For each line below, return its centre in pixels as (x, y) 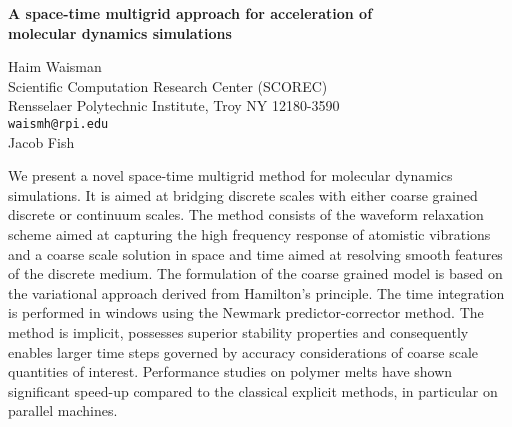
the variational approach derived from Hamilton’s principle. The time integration (256, 292)
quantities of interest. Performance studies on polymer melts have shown (230, 371)
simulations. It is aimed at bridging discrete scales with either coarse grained (243, 194)
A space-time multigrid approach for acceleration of (190, 13)
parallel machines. (63, 410)
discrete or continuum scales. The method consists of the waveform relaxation (246, 214)
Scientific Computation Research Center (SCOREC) (168, 85)
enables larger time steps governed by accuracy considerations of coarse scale (243, 351)
